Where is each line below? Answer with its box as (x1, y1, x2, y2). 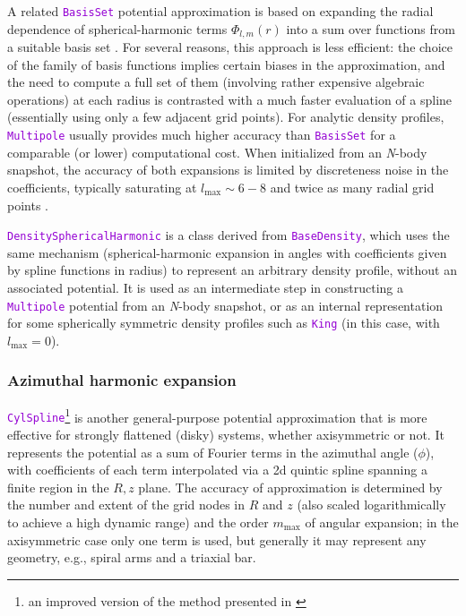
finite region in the (7, 477, 109, 496)
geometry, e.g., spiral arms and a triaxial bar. (7, 548, 256, 567)
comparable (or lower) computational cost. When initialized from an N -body (7, 142, 427, 161)
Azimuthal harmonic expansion (7, 369, 237, 391)
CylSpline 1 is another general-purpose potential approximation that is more (7, 405, 427, 426)
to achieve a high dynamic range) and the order (7, 512, 269, 531)
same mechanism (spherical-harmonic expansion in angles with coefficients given (7, 243, 447, 261)
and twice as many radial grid (270, 177, 435, 196)
